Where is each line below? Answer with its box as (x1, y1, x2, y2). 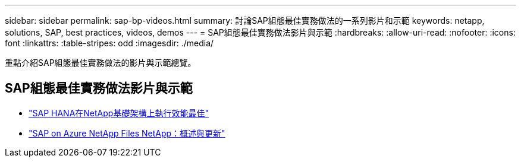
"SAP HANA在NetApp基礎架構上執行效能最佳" (29, 107, 209, 118)
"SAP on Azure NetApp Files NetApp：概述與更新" (29, 128, 225, 138)
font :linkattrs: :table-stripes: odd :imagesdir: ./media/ (5, 38, 214, 48)
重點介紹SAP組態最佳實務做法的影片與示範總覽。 (5, 58, 196, 68)
